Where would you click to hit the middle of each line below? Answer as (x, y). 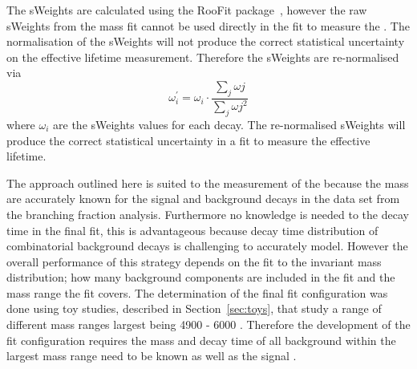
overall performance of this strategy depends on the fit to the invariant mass (194, 261)
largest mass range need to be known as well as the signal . (152, 356)
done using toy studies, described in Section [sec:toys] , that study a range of (194, 308)
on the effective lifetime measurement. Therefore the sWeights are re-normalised (203, 57)
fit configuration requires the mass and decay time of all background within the (201, 340)
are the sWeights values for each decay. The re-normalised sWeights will (229, 124)
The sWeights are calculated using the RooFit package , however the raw (187, 10)
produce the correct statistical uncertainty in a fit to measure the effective (188, 140)
